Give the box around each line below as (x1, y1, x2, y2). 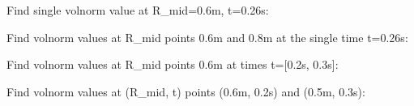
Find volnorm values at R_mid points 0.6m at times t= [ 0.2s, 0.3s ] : (6, 56, 339, 73)
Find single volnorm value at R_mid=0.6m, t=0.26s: (6, 2, 269, 18)
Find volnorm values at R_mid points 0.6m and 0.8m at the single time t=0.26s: (6, 28, 408, 45)
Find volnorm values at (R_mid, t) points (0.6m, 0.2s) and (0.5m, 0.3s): (6, 83, 365, 100)
